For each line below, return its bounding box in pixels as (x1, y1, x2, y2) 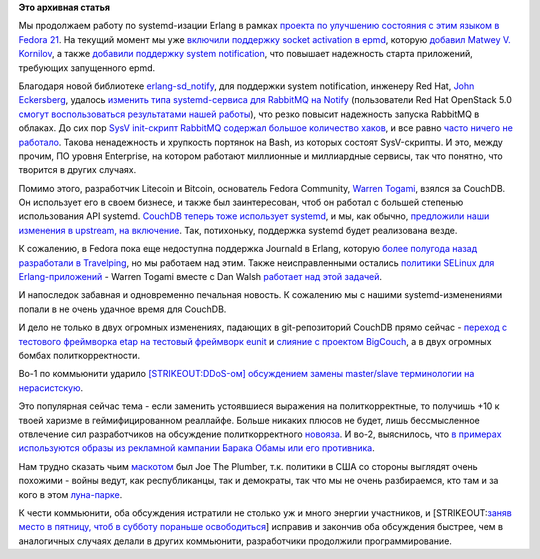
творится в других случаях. (18, 164, 137, 176)
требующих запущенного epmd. (18, 61, 156, 74)
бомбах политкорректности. (18, 349, 140, 361)
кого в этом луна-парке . (18, 488, 123, 500)
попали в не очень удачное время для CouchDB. (18, 303, 227, 315)
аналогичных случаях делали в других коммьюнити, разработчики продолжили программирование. (18, 535, 452, 547)
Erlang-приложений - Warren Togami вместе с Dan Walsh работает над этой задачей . (18, 271, 383, 283)
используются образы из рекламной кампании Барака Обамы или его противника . (18, 442, 375, 454)
